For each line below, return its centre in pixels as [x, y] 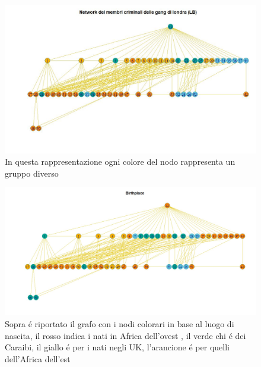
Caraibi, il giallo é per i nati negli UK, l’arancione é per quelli [117, 347]
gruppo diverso [32, 173]
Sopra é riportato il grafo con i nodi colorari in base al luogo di [120, 323]
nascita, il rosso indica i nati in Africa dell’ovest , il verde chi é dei [125, 335]
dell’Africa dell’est [38, 358]
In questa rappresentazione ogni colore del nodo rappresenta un [120, 161]
